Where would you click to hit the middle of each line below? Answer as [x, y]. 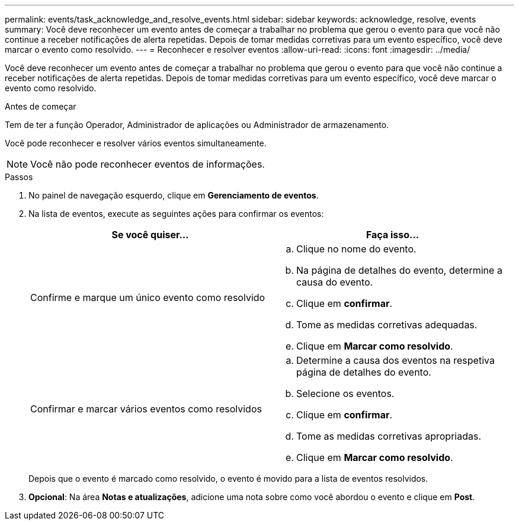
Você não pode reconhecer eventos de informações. [148, 164]
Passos [19, 177]
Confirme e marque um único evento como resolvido [148, 297]
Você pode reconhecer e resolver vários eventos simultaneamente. [136, 143]
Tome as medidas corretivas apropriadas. [389, 436]
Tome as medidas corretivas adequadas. [387, 325]
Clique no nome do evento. [356, 249]
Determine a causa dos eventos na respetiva [395, 360]
